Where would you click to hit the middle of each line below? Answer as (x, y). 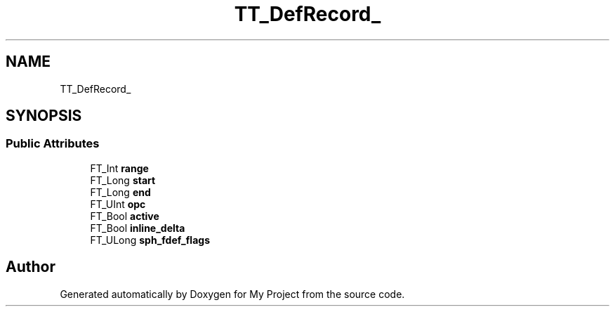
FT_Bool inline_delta (138, 228)
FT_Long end (120, 192)
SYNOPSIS (44, 116)
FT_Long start (123, 180)
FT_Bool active (125, 216)
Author (31, 267)
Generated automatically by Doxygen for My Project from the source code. (232, 294)
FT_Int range (119, 168)
